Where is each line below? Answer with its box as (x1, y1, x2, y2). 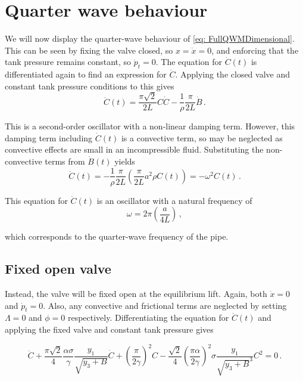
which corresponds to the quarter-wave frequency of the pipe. (5, 230, 229, 243)
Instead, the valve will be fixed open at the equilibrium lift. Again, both (5, 287, 267, 299)
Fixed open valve (5, 259, 111, 278)
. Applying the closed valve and (175, 68, 290, 80)
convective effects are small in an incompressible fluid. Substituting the (5, 143, 264, 156)
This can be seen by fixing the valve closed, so (5, 44, 173, 56)
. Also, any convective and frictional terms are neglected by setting (43, 299, 287, 311)
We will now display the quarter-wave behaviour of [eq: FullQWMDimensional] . (5, 32, 295, 45)
